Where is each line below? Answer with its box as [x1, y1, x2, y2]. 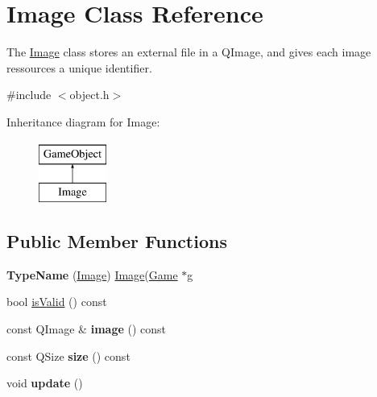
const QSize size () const [6, 347, 130, 364]
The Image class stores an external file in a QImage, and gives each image [6, 43, 371, 60]
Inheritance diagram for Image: [6, 113, 160, 130]
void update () [6, 374, 83, 391]
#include [6, 86, 52, 103]
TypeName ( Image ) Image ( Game [6, 266, 178, 283]
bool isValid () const [6, 293, 107, 310]
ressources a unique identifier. [6, 59, 152, 76]
